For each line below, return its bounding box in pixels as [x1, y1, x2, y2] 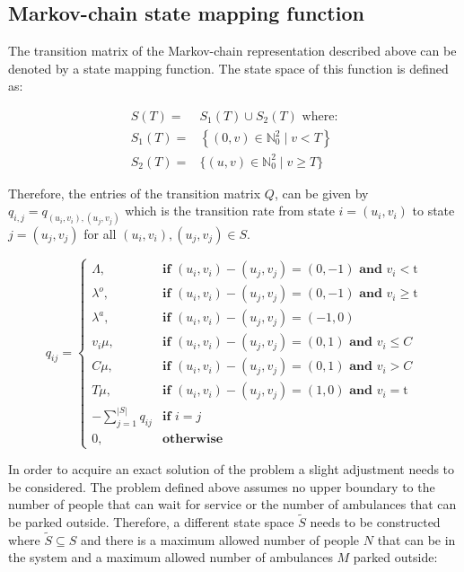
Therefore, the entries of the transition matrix [8, 183, 261, 202]
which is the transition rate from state [125, 201, 335, 220]
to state [412, 201, 455, 220]
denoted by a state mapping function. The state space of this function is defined [8, 58, 449, 77]
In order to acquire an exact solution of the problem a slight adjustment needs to [8, 460, 455, 479]
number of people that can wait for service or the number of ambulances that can [8, 495, 457, 514]
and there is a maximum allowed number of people [80, 530, 360, 549]
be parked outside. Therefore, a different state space [8, 513, 294, 532]
